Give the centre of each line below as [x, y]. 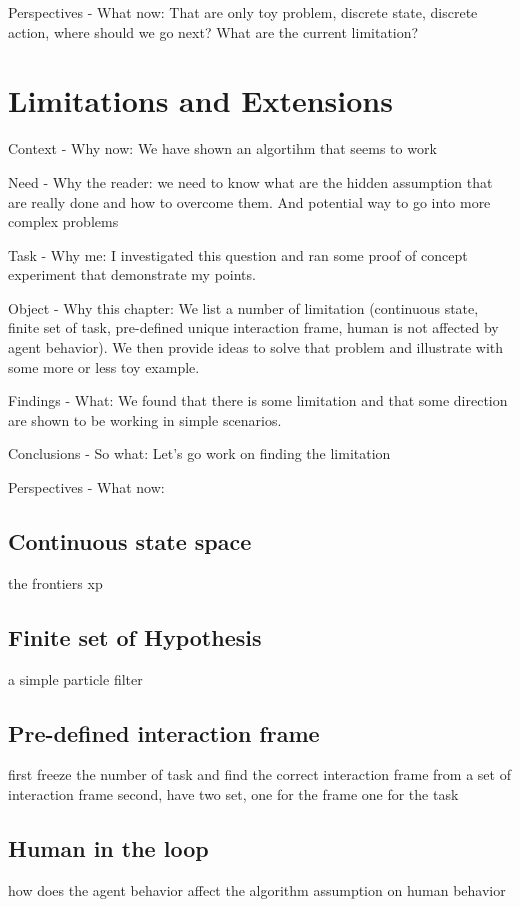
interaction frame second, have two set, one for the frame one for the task [233, 794]
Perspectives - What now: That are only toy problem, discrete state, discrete [243, 12]
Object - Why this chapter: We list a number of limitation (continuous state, [243, 307]
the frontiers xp [55, 582]
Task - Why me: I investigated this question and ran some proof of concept [238, 254]
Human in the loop [108, 848]
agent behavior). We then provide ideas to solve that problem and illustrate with [256, 347]
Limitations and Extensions [200, 100]
